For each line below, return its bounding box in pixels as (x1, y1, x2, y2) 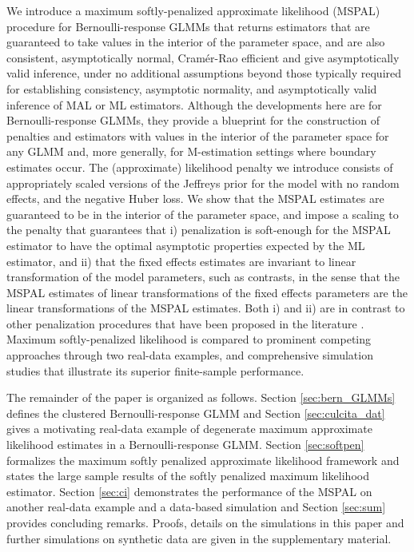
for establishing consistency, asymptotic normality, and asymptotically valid (6, 80, 377, 97)
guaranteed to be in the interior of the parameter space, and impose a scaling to (6, 205, 399, 222)
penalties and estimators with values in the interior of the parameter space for (6, 127, 389, 144)
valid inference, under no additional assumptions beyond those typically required (6, 65, 402, 81)
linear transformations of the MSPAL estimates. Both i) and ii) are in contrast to (6, 300, 405, 316)
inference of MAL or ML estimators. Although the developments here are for (6, 96, 382, 113)
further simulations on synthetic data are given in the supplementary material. (6, 530, 392, 546)
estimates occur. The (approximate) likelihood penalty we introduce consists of (6, 158, 393, 175)
